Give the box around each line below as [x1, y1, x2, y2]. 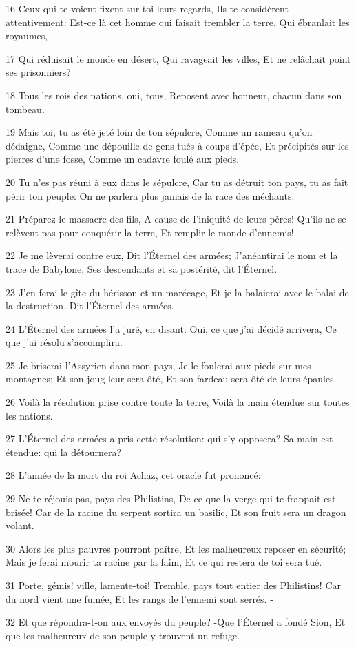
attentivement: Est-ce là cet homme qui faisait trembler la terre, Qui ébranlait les [6, 14, 350, 29]
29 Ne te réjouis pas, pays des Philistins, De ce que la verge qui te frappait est [6, 491, 336, 506]
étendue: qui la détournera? [6, 444, 122, 459]
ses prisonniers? [6, 65, 71, 79]
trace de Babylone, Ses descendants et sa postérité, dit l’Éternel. [6, 261, 278, 276]
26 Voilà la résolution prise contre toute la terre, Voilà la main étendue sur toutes [6, 395, 350, 409]
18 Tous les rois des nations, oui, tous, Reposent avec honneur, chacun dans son [6, 88, 342, 102]
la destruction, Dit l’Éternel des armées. [6, 298, 174, 313]
